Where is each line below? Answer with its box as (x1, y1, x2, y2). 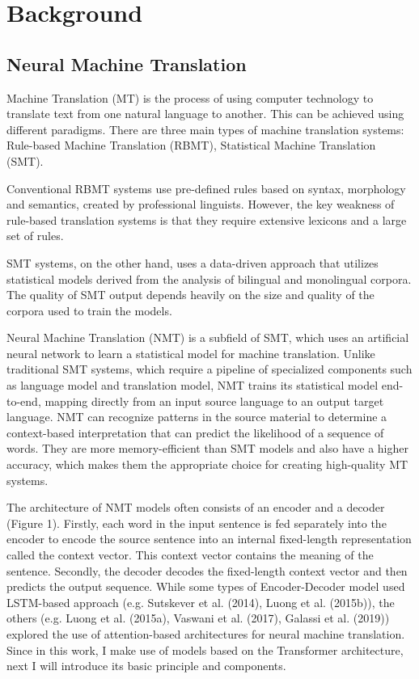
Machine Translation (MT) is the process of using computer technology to (6, 89, 374, 106)
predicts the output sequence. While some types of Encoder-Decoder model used (6, 578, 405, 595)
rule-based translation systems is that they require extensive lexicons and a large (6, 211, 407, 228)
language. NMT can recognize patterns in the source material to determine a (6, 408, 387, 425)
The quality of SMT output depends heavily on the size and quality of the (6, 286, 375, 303)
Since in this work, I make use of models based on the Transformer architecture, (6, 641, 404, 658)
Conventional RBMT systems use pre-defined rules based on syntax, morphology (6, 179, 406, 196)
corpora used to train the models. (6, 302, 172, 318)
